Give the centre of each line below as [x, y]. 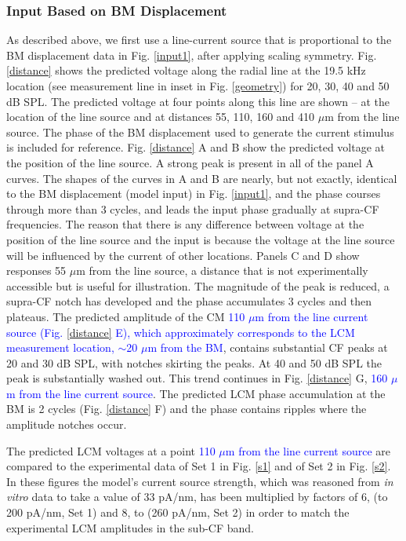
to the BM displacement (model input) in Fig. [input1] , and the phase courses [194, 194]
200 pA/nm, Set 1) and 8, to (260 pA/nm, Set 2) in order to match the [178, 512]
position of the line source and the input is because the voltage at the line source [201, 239]
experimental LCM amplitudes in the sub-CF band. [130, 527]
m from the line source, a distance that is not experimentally [222, 270]
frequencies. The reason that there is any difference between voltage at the [185, 224]
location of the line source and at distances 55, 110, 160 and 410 [161, 117]
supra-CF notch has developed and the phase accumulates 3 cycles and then [189, 301]
